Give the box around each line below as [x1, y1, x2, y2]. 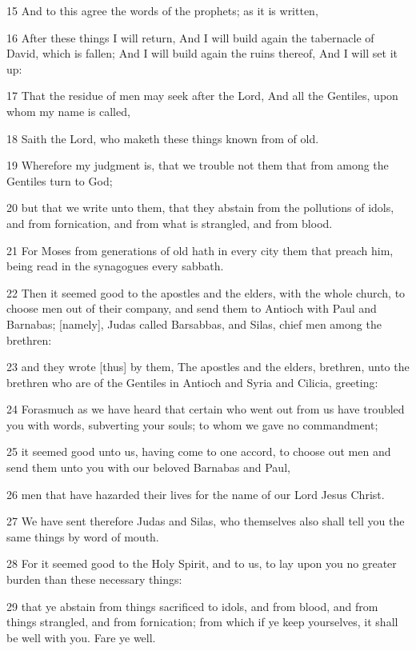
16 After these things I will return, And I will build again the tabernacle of [6, 29, 374, 46]
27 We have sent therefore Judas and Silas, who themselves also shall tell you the [6, 513, 405, 529]
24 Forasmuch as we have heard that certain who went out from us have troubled [6, 401, 405, 417]
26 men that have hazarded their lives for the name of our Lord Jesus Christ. [6, 485, 385, 502]
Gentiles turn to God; [6, 172, 113, 189]
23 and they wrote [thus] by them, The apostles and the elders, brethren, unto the [6, 358, 410, 375]
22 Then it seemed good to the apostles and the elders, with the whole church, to [6, 284, 406, 301]
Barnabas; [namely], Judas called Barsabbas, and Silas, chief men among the [6, 315, 382, 332]
